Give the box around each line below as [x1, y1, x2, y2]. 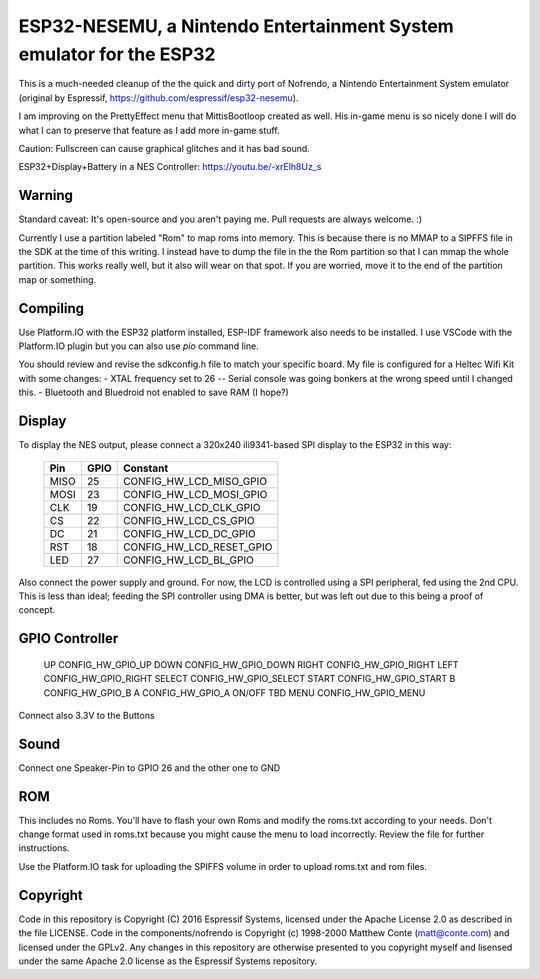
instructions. [18, 842, 70, 854]
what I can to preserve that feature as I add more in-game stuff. [18, 124, 280, 136]
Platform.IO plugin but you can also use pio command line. [18, 340, 259, 352]
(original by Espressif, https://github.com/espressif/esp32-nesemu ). [18, 91, 299, 104]
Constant [123, 461, 169, 475]
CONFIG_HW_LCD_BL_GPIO [123, 553, 255, 567]
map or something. [18, 273, 97, 285]
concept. [18, 604, 56, 616]
